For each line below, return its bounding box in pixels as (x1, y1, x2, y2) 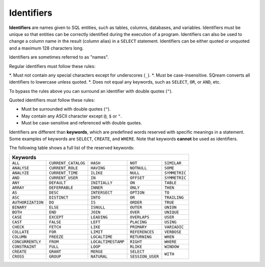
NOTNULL (130, 165, 147, 171)
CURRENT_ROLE (49, 165, 78, 171)
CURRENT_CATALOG (49, 160, 85, 166)
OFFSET (130, 175, 145, 180)
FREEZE (49, 234, 64, 239)
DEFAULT (49, 180, 66, 185)
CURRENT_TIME (49, 170, 78, 176)
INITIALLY (90, 180, 113, 185)
